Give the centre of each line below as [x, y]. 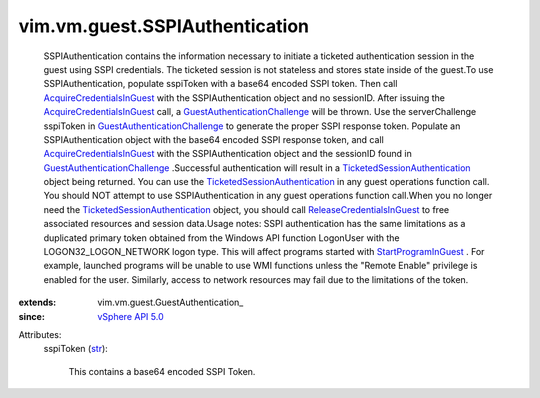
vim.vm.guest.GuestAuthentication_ [170, 302]
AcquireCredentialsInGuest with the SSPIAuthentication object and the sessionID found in [227, 154]
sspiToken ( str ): [76, 349]
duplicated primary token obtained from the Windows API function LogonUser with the [221, 237]
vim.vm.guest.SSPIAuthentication [164, 26]
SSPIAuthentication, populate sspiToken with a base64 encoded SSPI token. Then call [220, 84]
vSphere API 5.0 [130, 316]
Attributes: [40, 334]
